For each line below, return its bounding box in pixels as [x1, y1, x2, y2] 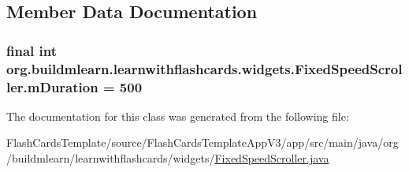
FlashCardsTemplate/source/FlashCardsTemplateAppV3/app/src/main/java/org [6, 134, 399, 151]
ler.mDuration [6, 77, 99, 96]
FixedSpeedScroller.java [214, 150, 329, 166]
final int [6, 40, 57, 60]
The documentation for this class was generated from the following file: [6, 107, 349, 124]
